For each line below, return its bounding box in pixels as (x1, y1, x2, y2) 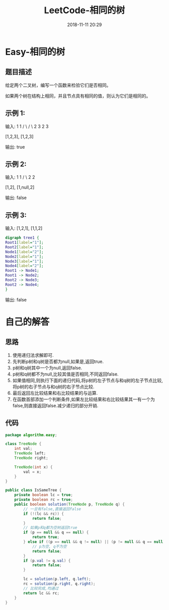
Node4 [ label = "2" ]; (5, 263, 44, 269)
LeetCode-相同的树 (44, 5, 125, 16)
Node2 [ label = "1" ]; (5, 254, 44, 259)
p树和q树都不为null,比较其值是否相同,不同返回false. (12, 371, 119, 377)
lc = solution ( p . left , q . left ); (23, 577, 92, 582)
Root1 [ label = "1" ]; (5, 240, 44, 245)
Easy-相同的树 (5, 46, 65, 57)
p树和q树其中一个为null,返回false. (12, 364, 82, 371)
